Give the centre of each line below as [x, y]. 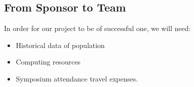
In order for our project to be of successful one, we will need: [98, 28]
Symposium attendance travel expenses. [77, 78]
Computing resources [48, 62]
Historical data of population [60, 45]
